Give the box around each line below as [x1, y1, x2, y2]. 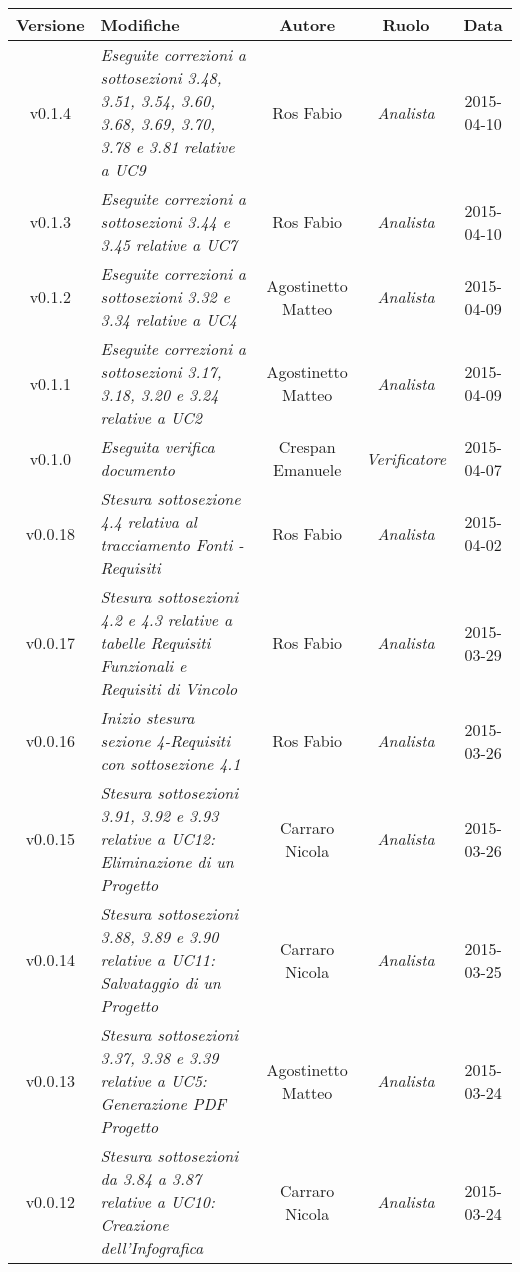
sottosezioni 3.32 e [100, 285, 230, 308]
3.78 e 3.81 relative [100, 135, 235, 158]
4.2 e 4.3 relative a [100, 608, 233, 631]
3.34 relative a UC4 [100, 308, 238, 331]
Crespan [278, 435, 336, 458]
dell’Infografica [100, 1236, 204, 1259]
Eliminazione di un [100, 850, 234, 873]
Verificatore [365, 446, 447, 470]
